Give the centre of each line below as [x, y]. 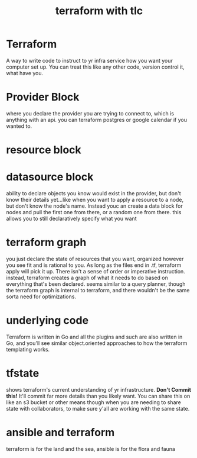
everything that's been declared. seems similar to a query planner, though [96, 284]
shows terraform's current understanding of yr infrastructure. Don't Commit [99, 389]
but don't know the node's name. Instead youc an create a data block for [94, 206]
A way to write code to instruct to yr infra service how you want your [89, 60]
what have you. [25, 73]
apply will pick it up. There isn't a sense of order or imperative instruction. [96, 271]
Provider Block [43, 97]
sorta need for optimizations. [41, 296]
